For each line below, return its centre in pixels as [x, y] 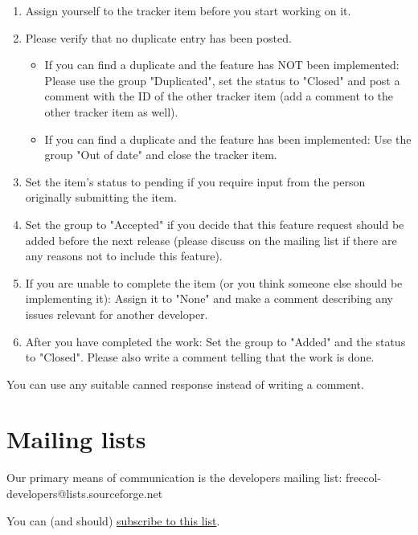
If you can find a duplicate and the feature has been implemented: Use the [228, 139]
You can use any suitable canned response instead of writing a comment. [185, 384]
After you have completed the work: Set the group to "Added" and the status [215, 341]
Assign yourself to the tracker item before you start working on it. [188, 10]
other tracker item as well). [111, 111]
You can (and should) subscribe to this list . [113, 520]
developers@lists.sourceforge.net [85, 493]
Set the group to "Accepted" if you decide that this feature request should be [215, 224]
